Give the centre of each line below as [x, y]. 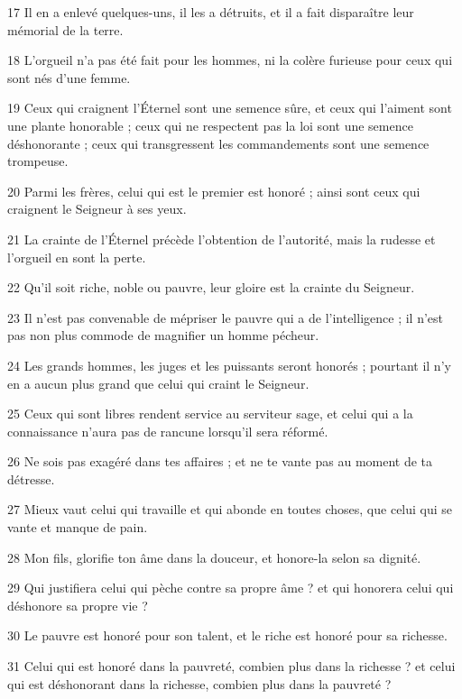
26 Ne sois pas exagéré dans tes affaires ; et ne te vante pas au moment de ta [220, 461]
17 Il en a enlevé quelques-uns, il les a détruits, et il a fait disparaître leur [211, 12]
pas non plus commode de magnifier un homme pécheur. [163, 335]
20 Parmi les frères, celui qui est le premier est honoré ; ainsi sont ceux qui [214, 191]
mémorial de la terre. [65, 29]
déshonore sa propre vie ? [78, 605]
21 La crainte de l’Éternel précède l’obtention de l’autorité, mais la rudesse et [222, 239]
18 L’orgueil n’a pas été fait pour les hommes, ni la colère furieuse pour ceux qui [230, 60]
